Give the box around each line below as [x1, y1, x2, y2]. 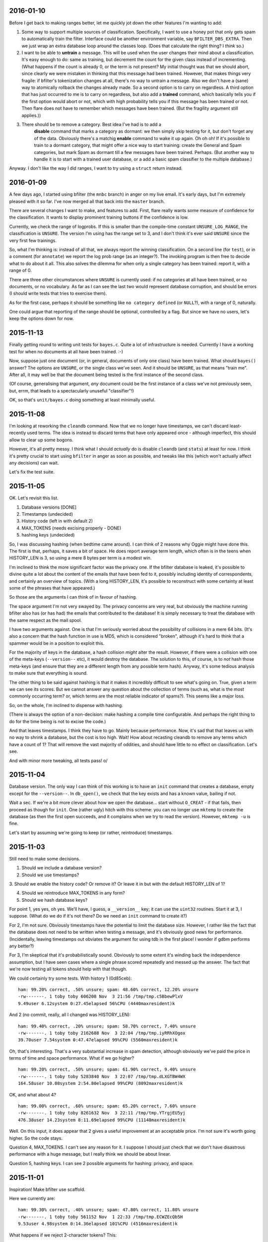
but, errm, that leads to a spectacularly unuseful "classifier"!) [9, 388, 134, 393]
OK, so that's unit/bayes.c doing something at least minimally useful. [9, 397, 156, 403]
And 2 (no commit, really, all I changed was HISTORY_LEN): [9, 1011, 131, 1018]
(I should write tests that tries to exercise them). [9, 291, 107, 297]
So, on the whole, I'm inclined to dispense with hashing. [9, 702, 124, 708]
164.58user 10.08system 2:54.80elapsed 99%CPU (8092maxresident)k [18, 1081, 183, 1087]
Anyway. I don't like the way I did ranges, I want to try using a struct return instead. [9, 165, 183, 171]
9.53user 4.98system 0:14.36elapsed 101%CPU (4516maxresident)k [18, 1221, 178, 1227]
